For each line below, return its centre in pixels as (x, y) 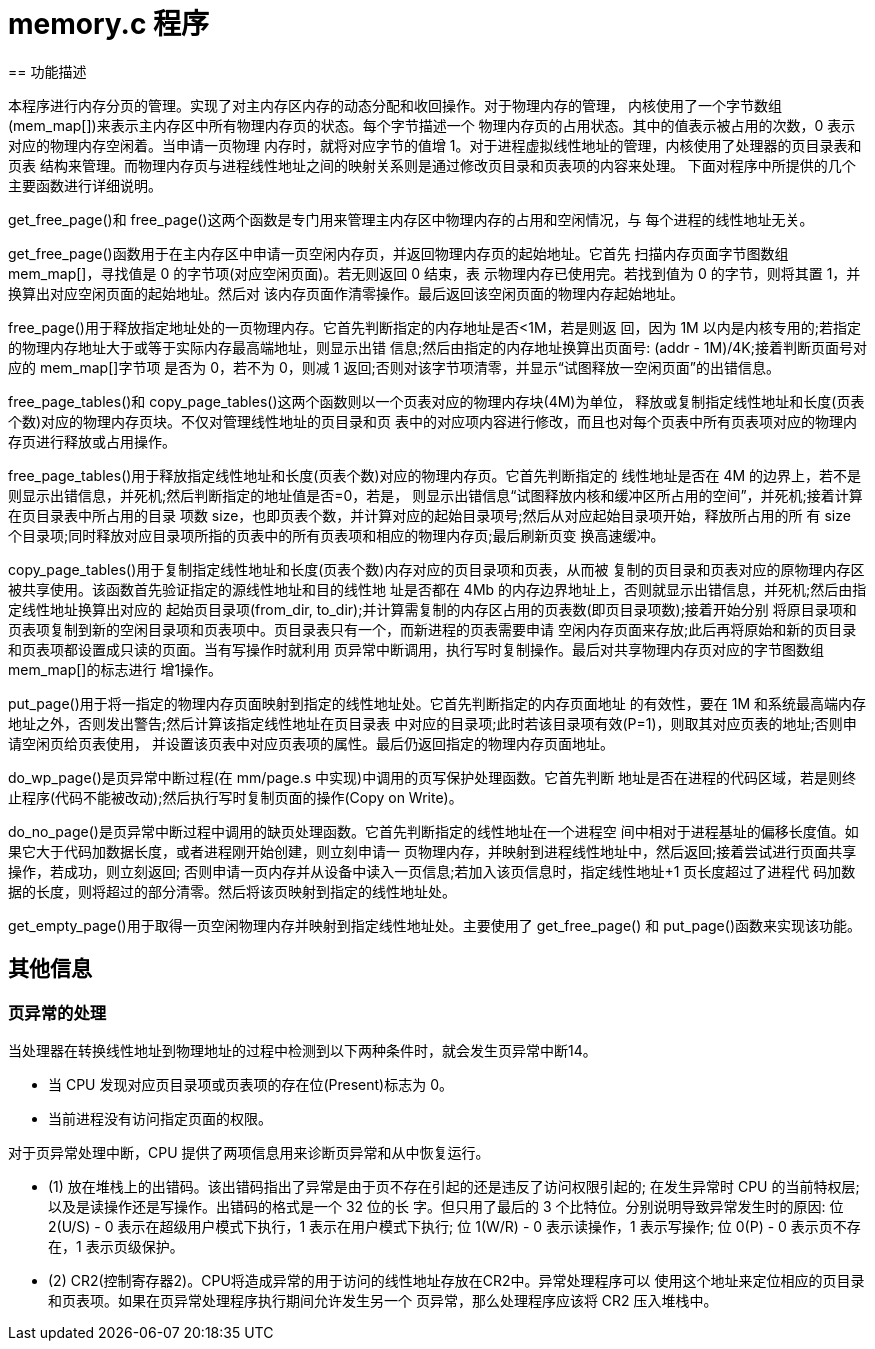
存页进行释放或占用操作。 (92, 441)
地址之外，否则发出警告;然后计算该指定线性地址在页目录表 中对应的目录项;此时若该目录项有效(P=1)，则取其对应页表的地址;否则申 (432, 723)
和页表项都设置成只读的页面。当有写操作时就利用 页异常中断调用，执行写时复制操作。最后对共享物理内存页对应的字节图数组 (416, 649)
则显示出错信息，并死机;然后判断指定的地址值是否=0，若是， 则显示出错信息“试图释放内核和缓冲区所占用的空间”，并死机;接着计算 (435, 495)
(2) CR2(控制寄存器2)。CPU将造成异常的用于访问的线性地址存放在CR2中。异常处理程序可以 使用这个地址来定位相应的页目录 (456, 1280)
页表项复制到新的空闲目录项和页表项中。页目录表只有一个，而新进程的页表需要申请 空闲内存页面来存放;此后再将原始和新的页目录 (432, 629)
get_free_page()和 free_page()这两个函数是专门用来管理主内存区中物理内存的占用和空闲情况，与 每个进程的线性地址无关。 (411, 219)
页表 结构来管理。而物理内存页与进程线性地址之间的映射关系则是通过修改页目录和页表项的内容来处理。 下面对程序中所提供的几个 (432, 165)
